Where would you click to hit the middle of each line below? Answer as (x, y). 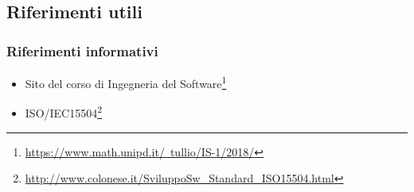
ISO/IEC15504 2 (64, 111)
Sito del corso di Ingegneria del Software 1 (126, 82)
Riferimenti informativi (82, 50)
